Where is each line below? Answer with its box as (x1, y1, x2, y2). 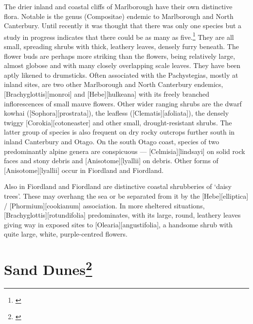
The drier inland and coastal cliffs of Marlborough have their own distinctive (4, 1, 233, 11)
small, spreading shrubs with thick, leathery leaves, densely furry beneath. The (4, 41, 239, 51)
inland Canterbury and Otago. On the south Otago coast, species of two (4, 136, 219, 146)
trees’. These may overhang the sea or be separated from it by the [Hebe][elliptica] (4, 190, 249, 201)
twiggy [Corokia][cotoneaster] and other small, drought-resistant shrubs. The (4, 117, 232, 127)
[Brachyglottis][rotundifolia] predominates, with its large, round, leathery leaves (4, 210, 241, 220)
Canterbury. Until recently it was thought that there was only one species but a (4, 20, 242, 31)
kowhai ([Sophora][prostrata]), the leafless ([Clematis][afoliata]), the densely (4, 108, 229, 118)
